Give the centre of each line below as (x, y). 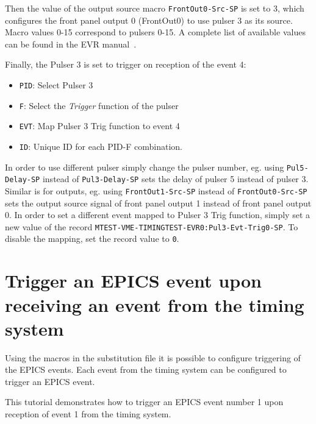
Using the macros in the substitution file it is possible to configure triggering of (153, 357)
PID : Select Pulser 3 (56, 85)
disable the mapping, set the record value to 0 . (92, 238)
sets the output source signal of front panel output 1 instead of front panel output (158, 203)
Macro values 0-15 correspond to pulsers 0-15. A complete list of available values (155, 32)
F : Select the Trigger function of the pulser (99, 105)
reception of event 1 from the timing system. (88, 414)
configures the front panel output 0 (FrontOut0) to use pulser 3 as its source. (149, 20)
